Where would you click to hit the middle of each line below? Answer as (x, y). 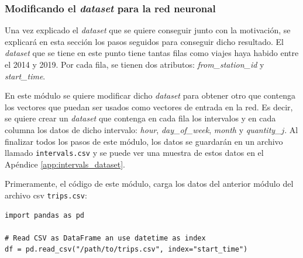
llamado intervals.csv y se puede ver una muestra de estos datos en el (134, 153)
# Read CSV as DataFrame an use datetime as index (105, 238)
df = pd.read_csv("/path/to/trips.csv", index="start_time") (126, 250)
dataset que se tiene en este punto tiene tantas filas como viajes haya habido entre (152, 53)
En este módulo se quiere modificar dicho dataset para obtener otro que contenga (150, 95)
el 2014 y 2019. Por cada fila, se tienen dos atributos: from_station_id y (135, 64)
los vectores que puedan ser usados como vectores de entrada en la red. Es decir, (149, 107)
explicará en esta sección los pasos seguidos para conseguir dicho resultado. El (144, 41)
